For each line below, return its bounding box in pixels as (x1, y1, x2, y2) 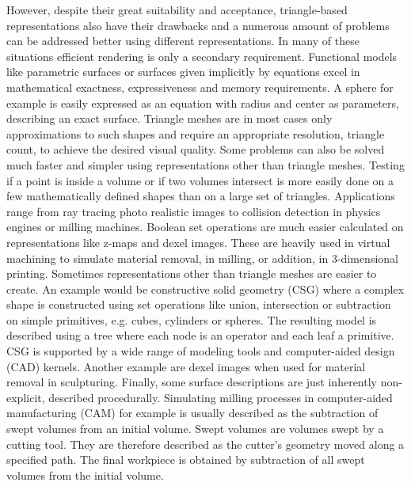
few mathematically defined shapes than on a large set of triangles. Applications (6, 188, 395, 204)
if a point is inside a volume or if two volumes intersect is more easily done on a (6, 172, 394, 188)
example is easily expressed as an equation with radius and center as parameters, (6, 94, 399, 111)
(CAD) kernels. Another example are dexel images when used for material (6, 358, 366, 374)
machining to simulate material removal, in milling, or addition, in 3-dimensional (6, 249, 398, 266)
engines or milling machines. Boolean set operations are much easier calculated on (6, 218, 404, 235)
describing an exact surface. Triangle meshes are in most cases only (6, 110, 333, 127)
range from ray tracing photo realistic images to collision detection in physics (6, 203, 381, 219)
